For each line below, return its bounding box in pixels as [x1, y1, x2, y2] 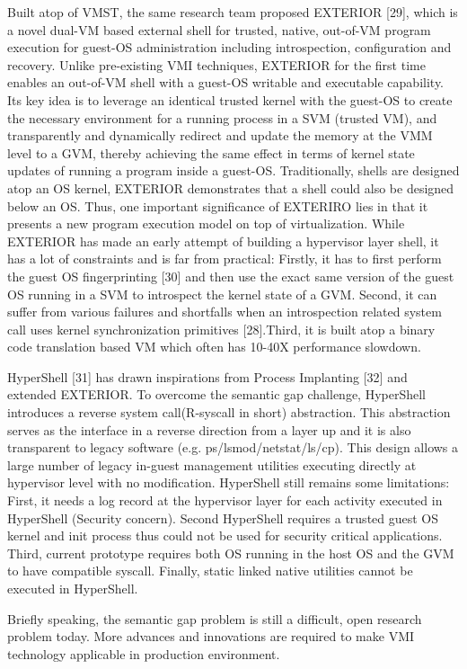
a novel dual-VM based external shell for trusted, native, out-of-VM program [7, 20, 431, 39]
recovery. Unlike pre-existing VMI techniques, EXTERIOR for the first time [7, 55, 426, 74]
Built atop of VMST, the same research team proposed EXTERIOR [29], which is [7, 3, 458, 21]
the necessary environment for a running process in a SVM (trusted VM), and [7, 108, 437, 127]
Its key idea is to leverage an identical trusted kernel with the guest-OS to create [7, 90, 453, 109]
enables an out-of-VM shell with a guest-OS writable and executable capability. [7, 73, 445, 92]
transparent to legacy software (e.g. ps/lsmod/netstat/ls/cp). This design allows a [7, 438, 459, 457]
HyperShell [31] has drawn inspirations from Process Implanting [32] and [7, 367, 408, 386]
